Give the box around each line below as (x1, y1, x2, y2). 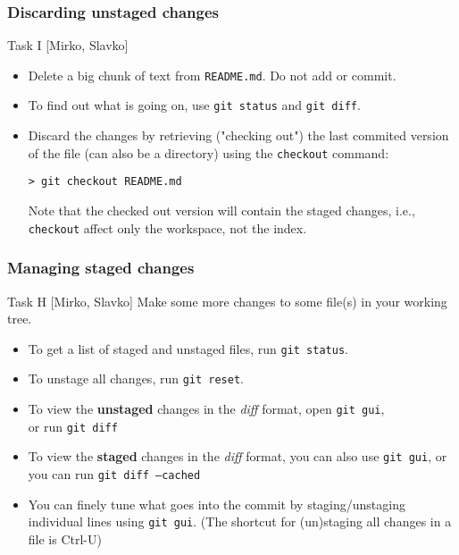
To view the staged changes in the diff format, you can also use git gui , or (28, 447, 447, 466)
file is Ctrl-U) (28, 529, 102, 548)
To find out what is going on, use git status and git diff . (28, 96, 361, 114)
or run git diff (28, 416, 118, 435)
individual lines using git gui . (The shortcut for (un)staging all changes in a (28, 512, 452, 531)
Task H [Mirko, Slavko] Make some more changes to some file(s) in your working (7, 291, 447, 310)
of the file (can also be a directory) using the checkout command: (28, 143, 389, 162)
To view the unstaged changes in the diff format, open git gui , (28, 399, 385, 417)
